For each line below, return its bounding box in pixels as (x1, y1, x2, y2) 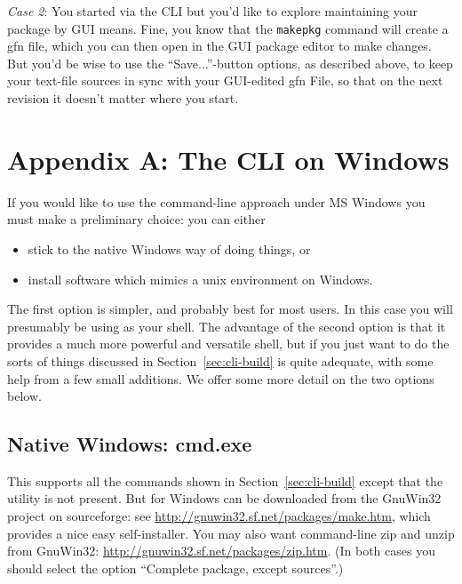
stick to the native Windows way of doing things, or (28, 239, 311, 258)
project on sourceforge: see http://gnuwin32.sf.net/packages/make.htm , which (7, 507, 431, 525)
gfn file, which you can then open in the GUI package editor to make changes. (7, 36, 432, 55)
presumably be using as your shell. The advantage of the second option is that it (7, 316, 446, 335)
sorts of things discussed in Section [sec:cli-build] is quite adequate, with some (7, 351, 434, 370)
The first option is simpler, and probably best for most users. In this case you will (7, 300, 453, 318)
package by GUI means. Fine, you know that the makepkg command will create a (7, 19, 449, 37)
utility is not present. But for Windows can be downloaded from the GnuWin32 (7, 489, 442, 508)
